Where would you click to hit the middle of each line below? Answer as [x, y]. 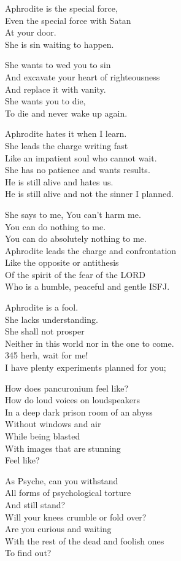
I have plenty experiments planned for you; [86, 367]
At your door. [31, 32]
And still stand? [35, 504]
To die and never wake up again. [66, 113]
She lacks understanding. [52, 319]
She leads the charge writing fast [67, 145]
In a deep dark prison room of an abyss [79, 412]
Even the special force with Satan [68, 20]
